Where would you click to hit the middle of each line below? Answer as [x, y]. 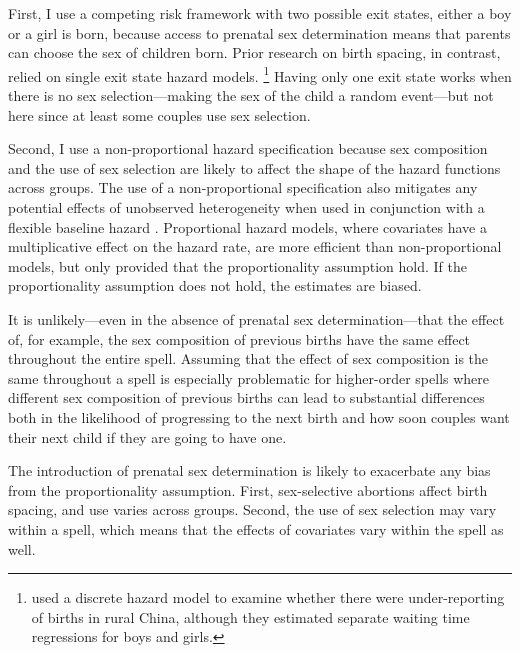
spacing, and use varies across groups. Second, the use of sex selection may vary [252, 509]
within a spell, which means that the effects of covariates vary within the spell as [256, 528]
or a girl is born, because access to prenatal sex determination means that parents [259, 32]
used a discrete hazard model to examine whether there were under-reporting [268, 597]
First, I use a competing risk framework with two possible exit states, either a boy [260, 13]
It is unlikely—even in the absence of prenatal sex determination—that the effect [256, 318]
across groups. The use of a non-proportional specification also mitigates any [243, 187]
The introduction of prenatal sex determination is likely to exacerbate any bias [249, 470]
